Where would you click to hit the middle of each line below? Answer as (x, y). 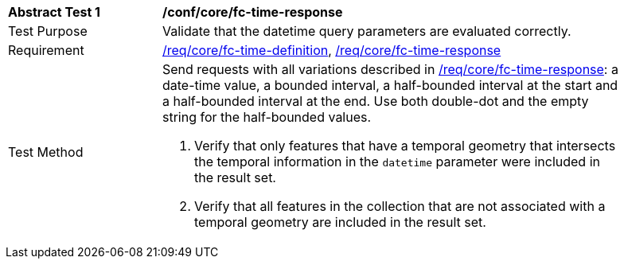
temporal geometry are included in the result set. (340, 222)
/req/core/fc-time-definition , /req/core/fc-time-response (332, 50)
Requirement (46, 50)
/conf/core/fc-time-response (253, 12)
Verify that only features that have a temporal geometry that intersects (405, 146)
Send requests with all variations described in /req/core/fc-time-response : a (390, 69)
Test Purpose (48, 31)
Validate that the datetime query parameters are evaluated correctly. (367, 31)
